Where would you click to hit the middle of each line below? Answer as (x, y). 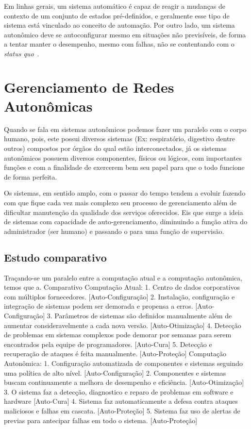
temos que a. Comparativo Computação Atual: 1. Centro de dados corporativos (122, 287)
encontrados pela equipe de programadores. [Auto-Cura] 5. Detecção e (108, 344)
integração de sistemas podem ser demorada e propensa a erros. (99, 306)
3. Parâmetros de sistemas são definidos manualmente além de (139, 315)
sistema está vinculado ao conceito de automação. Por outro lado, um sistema (119, 25)
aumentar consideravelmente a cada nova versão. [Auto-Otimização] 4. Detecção (123, 325)
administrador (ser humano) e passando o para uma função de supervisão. (114, 231)
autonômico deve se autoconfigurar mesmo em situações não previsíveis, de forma (125, 34)
